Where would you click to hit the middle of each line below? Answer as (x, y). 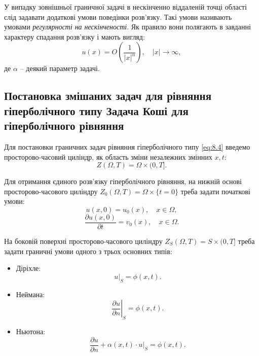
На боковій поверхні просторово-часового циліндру (83, 241)
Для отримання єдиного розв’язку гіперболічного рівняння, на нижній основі (123, 181)
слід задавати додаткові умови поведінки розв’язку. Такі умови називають (118, 16)
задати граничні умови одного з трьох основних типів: (88, 251)
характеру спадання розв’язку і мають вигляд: (75, 36)
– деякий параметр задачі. (60, 68)
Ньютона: (31, 331)
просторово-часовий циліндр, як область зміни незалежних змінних (108, 156)
